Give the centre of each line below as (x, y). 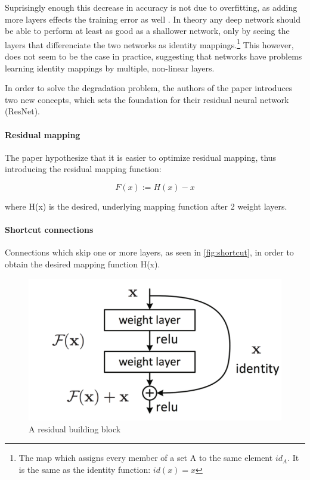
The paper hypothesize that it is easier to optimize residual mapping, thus (141, 157)
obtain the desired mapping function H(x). (83, 264)
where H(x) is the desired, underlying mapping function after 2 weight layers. (146, 206)
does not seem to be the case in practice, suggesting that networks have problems (154, 56)
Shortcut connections (49, 230)
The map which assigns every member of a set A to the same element (146, 458)
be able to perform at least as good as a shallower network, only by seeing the (147, 31)
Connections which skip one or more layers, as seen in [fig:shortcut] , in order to (149, 252)
